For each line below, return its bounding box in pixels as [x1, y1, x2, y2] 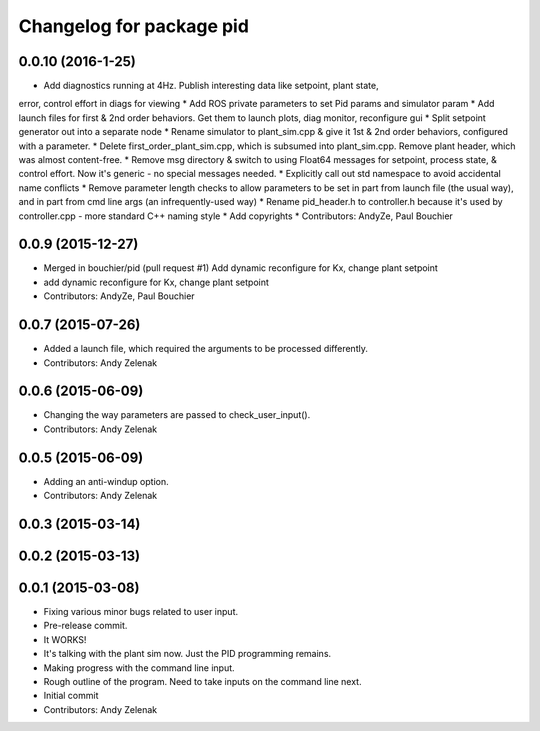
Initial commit [43, 690, 99, 702]
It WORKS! [43, 633, 87, 645]
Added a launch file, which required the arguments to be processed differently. [43, 343, 369, 355]
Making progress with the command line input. [43, 661, 235, 674]
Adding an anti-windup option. [43, 475, 169, 487]
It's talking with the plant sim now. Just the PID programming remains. [43, 648, 332, 660]
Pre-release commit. [43, 620, 128, 632]
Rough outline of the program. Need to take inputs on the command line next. [43, 676, 362, 688]
